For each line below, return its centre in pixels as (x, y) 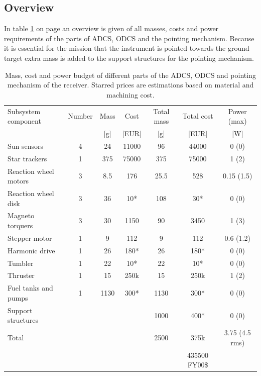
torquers (20, 225)
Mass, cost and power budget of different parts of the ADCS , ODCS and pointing (130, 75)
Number (80, 116)
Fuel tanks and (30, 288)
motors (18, 181)
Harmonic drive (31, 250)
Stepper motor (30, 238)
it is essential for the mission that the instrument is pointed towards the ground (127, 48)
